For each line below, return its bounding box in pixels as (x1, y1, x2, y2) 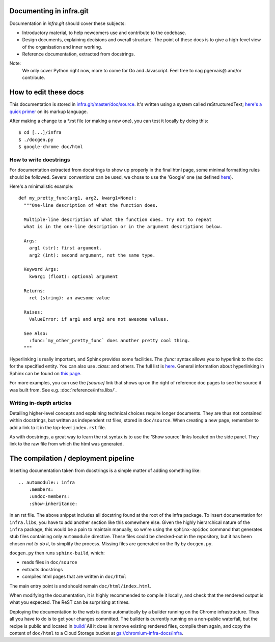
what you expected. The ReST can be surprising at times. (9, 599, 130, 605)
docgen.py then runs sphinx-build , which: (9, 550, 105, 556)
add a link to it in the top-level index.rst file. (9, 424, 106, 430)
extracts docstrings (22, 566, 63, 572)
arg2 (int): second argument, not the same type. (29, 252, 155, 258)
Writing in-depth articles (9, 400, 72, 407)
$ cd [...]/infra (18, 130, 62, 135)
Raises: (23, 309, 43, 315)
